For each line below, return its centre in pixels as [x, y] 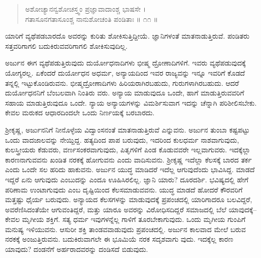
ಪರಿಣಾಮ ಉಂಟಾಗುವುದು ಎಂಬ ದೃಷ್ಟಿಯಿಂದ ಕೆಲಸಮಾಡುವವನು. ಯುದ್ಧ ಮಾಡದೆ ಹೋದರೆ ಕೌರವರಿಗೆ [124, 189]
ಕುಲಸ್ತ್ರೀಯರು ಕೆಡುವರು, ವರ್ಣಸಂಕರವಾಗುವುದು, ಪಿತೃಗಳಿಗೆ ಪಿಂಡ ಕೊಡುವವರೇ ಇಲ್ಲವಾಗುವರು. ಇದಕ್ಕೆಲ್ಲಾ [128, 150]
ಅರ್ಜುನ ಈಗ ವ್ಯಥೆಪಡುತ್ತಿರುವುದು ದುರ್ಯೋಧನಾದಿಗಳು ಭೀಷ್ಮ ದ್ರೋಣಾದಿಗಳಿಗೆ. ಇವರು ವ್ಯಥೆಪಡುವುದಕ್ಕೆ [125, 63]
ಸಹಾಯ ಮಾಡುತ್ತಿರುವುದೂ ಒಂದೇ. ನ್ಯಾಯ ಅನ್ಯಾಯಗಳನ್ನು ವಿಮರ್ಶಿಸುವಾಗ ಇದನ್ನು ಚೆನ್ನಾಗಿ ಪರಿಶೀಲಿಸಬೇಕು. [131, 102]
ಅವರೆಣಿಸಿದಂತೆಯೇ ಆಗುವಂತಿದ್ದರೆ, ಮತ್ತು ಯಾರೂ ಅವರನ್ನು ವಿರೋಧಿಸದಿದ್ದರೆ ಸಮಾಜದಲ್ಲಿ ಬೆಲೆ [116, 209]
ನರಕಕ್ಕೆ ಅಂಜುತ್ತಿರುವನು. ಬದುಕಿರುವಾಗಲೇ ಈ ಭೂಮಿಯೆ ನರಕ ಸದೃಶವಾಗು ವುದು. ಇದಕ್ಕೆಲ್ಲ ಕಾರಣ [119, 239]
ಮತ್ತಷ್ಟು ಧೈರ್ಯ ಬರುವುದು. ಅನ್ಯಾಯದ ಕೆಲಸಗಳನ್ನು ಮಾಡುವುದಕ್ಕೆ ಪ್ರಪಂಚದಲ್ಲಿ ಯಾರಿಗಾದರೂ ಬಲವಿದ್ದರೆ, [129, 199]
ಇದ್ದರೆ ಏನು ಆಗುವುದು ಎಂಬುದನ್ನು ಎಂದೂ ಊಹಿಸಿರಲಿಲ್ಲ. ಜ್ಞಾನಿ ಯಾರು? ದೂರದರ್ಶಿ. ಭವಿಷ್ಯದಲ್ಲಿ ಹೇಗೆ [127, 179]
